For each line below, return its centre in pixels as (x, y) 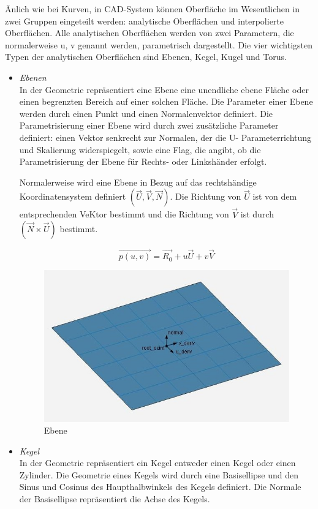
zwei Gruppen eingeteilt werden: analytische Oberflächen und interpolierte (145, 21)
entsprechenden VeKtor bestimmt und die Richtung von (124, 214)
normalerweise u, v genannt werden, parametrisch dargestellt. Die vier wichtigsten (159, 44)
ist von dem (275, 196)
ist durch (257, 214)
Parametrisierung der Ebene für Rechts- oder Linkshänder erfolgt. (143, 161)
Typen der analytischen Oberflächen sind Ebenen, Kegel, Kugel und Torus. (146, 57)
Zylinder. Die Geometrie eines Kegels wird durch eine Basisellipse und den (159, 474)
